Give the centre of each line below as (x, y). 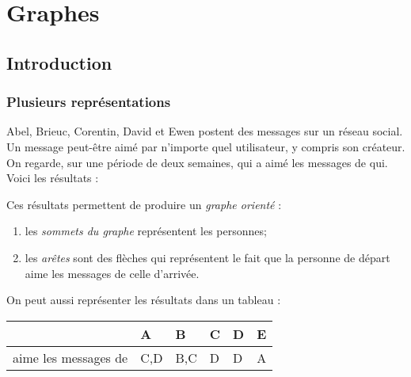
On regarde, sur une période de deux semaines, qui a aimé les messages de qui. (197, 162)
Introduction (59, 62)
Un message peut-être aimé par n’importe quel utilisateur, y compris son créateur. (206, 146)
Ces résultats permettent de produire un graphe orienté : (144, 204)
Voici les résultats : (53, 178)
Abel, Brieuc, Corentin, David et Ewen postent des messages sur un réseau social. (205, 131)
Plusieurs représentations (89, 102)
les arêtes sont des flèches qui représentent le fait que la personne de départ (207, 257)
